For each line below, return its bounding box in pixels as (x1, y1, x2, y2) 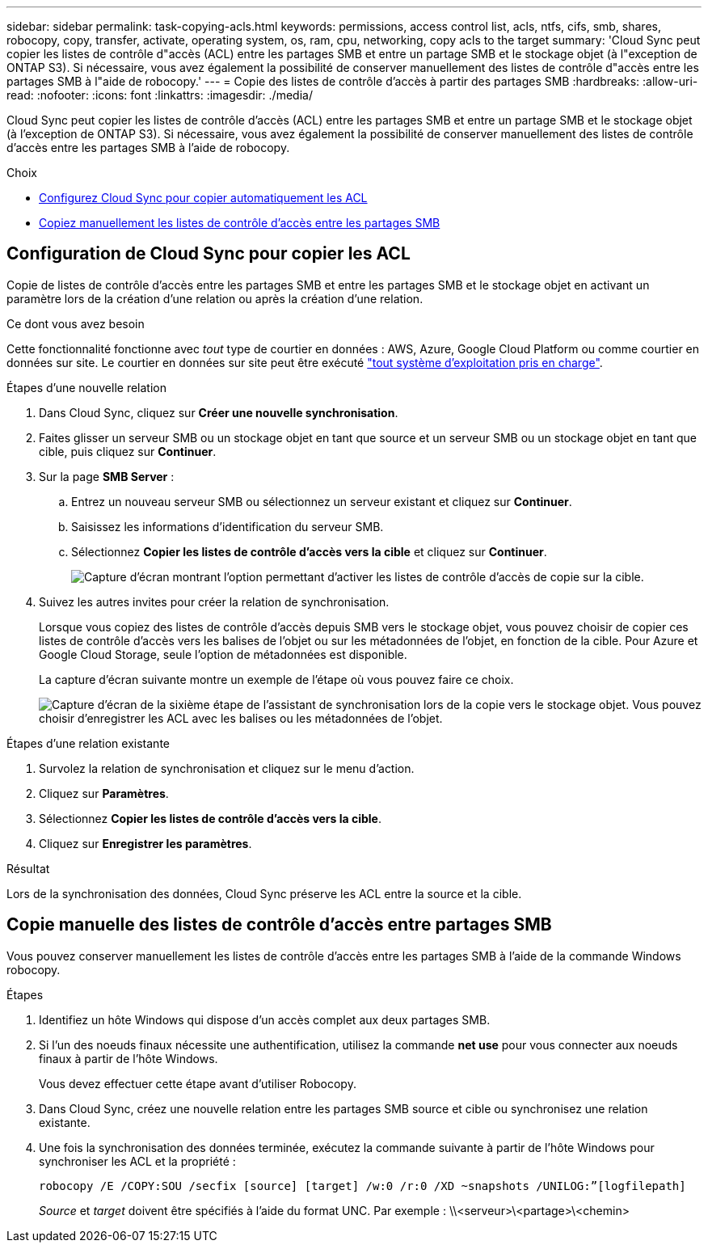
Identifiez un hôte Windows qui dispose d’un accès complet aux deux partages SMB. (39, 1012, 491, 1027)
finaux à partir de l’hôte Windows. (39, 1051, 218, 1065)
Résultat (6, 861, 50, 876)
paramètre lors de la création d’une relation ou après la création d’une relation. (6, 291, 424, 306)
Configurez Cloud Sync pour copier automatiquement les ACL (39, 191, 368, 205)
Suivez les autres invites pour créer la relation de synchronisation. (39, 594, 390, 609)
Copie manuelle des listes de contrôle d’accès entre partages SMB (6, 914, 552, 935)
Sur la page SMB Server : (39, 469, 175, 483)
